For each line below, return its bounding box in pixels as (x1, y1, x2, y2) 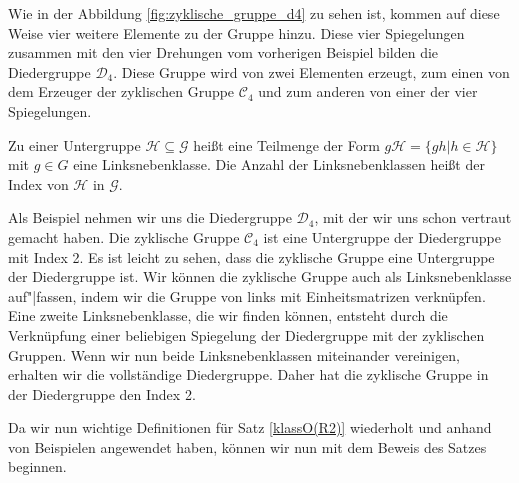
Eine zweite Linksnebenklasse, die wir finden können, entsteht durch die (8, 305, 448, 326)
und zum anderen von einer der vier (258, 81, 478, 102)
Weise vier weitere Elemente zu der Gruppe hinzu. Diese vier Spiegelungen (8, 22, 465, 43)
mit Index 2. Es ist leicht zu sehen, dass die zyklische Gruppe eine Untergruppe (8, 246, 495, 267)
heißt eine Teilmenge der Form (193, 134, 380, 155)
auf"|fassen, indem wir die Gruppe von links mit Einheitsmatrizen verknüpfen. (8, 285, 486, 306)
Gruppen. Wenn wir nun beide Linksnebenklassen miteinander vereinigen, (8, 344, 460, 365)
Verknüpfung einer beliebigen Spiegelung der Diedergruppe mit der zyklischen (8, 324, 485, 345)
